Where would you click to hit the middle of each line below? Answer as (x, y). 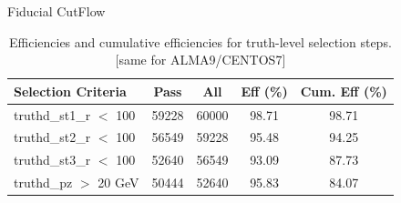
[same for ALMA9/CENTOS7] (200, 60)
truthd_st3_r (52, 160)
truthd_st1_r (52, 114)
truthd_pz (43, 183)
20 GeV (118, 183)
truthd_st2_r (52, 137)
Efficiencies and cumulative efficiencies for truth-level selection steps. (200, 41)
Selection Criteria (70, 91)
